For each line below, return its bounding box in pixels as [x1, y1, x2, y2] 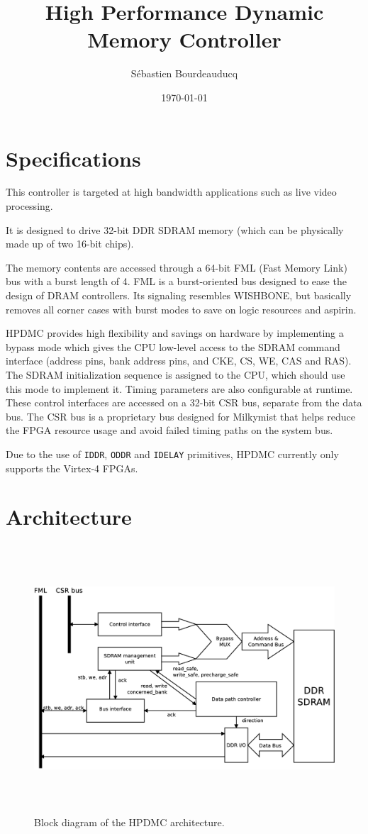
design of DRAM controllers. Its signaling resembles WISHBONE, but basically [6, 288, 352, 302]
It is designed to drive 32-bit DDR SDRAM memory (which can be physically [6, 222, 344, 237]
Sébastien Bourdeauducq [130, 66, 238, 81]
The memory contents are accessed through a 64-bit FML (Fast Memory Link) [6, 260, 347, 274]
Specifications [6, 143, 141, 172]
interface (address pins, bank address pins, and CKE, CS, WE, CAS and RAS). [6, 353, 352, 368]
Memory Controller [87, 25, 281, 54]
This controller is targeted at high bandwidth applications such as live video [6, 184, 337, 199]
